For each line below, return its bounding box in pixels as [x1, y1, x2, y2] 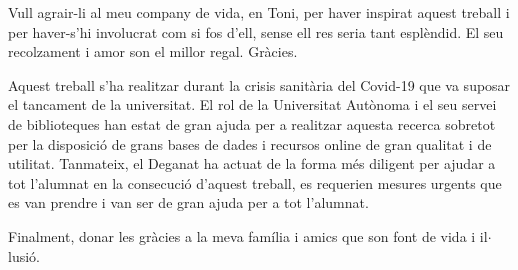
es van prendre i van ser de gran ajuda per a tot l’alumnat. [8, 192, 369, 213]
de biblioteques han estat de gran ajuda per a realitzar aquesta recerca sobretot [8, 113, 496, 134]
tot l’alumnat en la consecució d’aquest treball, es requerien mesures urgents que [8, 172, 502, 193]
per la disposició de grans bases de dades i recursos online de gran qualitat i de [8, 133, 492, 154]
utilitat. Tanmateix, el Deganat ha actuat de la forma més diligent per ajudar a [8, 153, 496, 174]
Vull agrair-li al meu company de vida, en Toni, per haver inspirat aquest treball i [8, 2, 510, 22]
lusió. [8, 245, 40, 266]
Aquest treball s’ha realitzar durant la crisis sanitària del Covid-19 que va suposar [8, 74, 511, 95]
